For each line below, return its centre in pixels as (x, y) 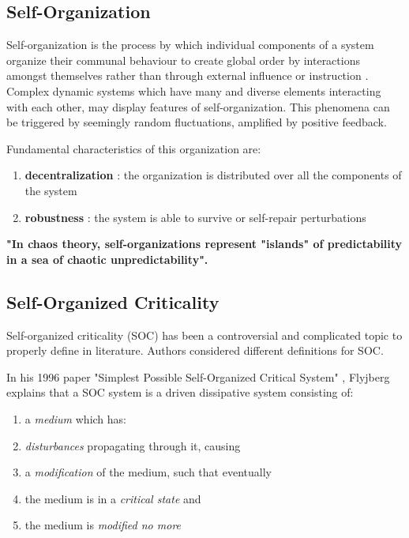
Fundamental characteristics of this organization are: (134, 148)
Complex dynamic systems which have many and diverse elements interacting (194, 90)
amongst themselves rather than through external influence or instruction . (188, 75)
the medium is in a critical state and (113, 498)
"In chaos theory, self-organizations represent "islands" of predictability (204, 244)
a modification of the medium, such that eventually (148, 472)
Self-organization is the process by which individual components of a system (190, 45)
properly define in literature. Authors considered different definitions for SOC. (195, 350)
